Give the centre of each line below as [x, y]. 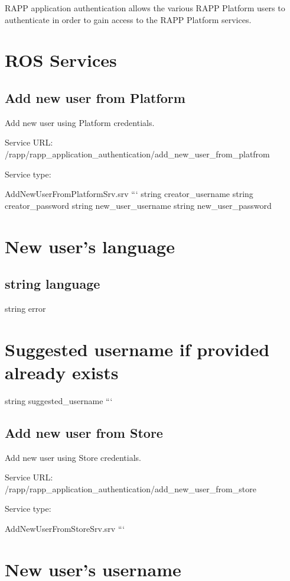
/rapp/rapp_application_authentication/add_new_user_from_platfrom [137, 154]
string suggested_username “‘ [59, 400]
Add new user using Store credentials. [73, 457]
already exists [62, 372]
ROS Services [61, 60]
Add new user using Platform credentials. [80, 122]
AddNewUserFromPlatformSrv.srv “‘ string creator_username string [129, 194]
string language [53, 284]
